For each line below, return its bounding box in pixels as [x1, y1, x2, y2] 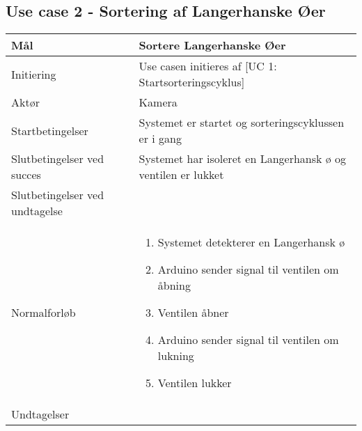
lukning [157, 347, 194, 364]
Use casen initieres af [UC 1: [139, 58, 277, 75]
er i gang [139, 130, 182, 147]
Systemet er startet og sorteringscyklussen [139, 114, 345, 131]
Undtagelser [11, 406, 70, 423]
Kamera [139, 94, 178, 111]
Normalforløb [11, 304, 76, 321]
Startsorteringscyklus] [139, 74, 245, 91]
